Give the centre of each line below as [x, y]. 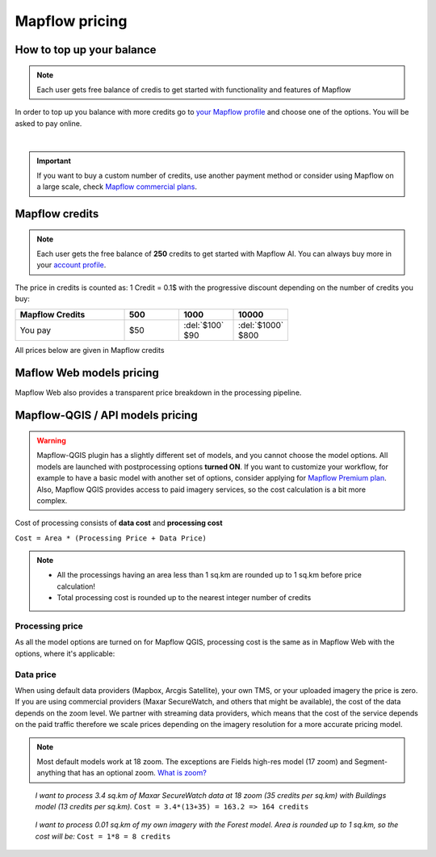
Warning [51, 440]
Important [54, 161]
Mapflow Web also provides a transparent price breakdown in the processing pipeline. [158, 393]
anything [51, 773]
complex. [52, 500]
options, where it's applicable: [65, 653]
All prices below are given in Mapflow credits [90, 350]
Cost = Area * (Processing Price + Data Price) [111, 538]
